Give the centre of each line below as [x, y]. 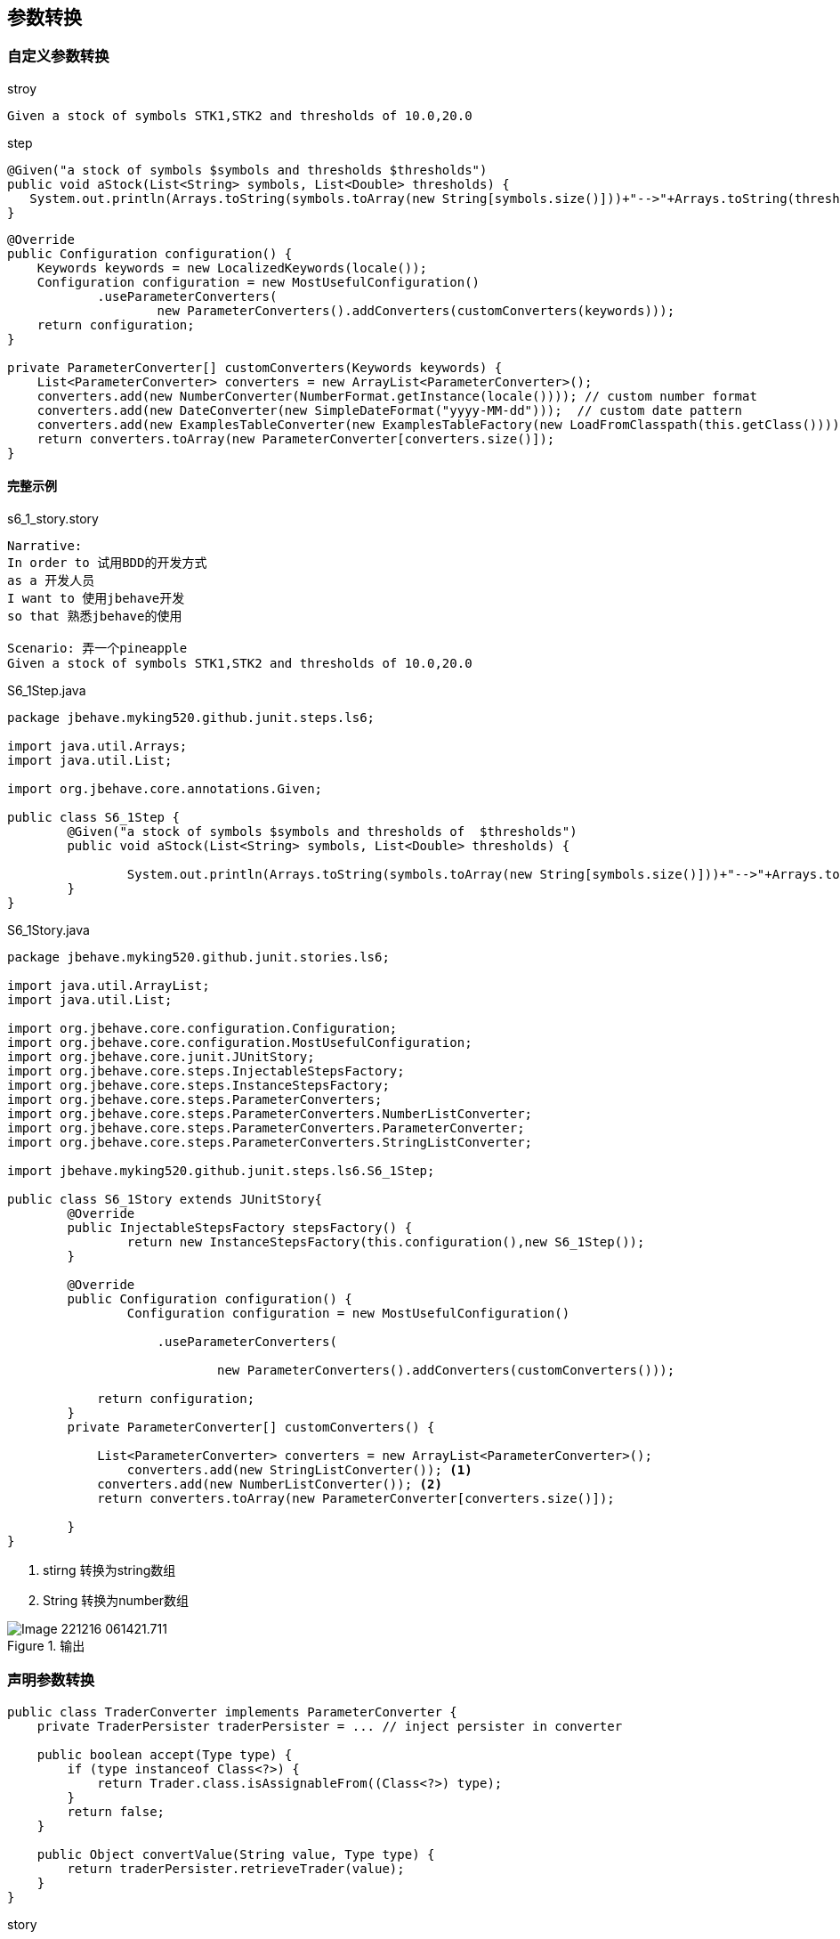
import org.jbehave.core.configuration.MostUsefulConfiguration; [240, 1043]
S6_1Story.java [48, 930]
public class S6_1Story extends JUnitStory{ [165, 1200]
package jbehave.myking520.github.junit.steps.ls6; [191, 718]
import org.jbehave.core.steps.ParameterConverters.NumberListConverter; [270, 1114]
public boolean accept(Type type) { [165, 1754]
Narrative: [45, 546]
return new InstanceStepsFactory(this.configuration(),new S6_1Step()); [386, 1242]
